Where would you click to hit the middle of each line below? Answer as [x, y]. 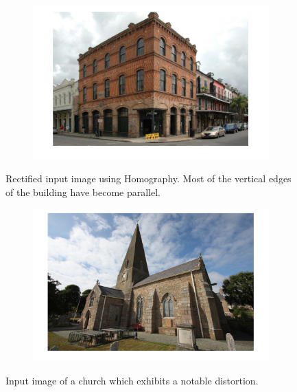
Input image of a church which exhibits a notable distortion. [132, 380]
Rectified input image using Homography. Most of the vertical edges [148, 178]
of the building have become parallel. [83, 192]
